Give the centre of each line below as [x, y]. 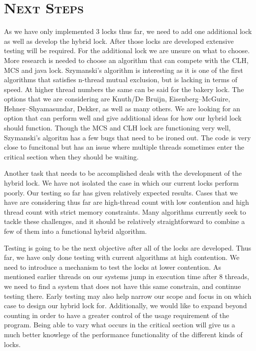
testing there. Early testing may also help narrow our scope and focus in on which [128, 296]
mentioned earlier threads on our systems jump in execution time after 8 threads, [127, 276]
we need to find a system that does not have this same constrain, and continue [123, 286]
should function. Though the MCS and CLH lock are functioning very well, [117, 128]
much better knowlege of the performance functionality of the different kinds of [123, 334]
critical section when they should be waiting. [71, 156]
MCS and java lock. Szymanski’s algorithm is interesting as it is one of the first [124, 70]
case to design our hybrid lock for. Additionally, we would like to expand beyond [126, 305]
